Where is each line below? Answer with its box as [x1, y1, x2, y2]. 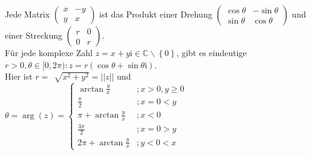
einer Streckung [5, 29, 62, 41]
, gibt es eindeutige [176, 46, 247, 59]
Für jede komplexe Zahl [5, 46, 93, 59]
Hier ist [5, 70, 33, 83]
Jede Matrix [5, 8, 50, 20]
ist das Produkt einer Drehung [99, 8, 212, 20]
